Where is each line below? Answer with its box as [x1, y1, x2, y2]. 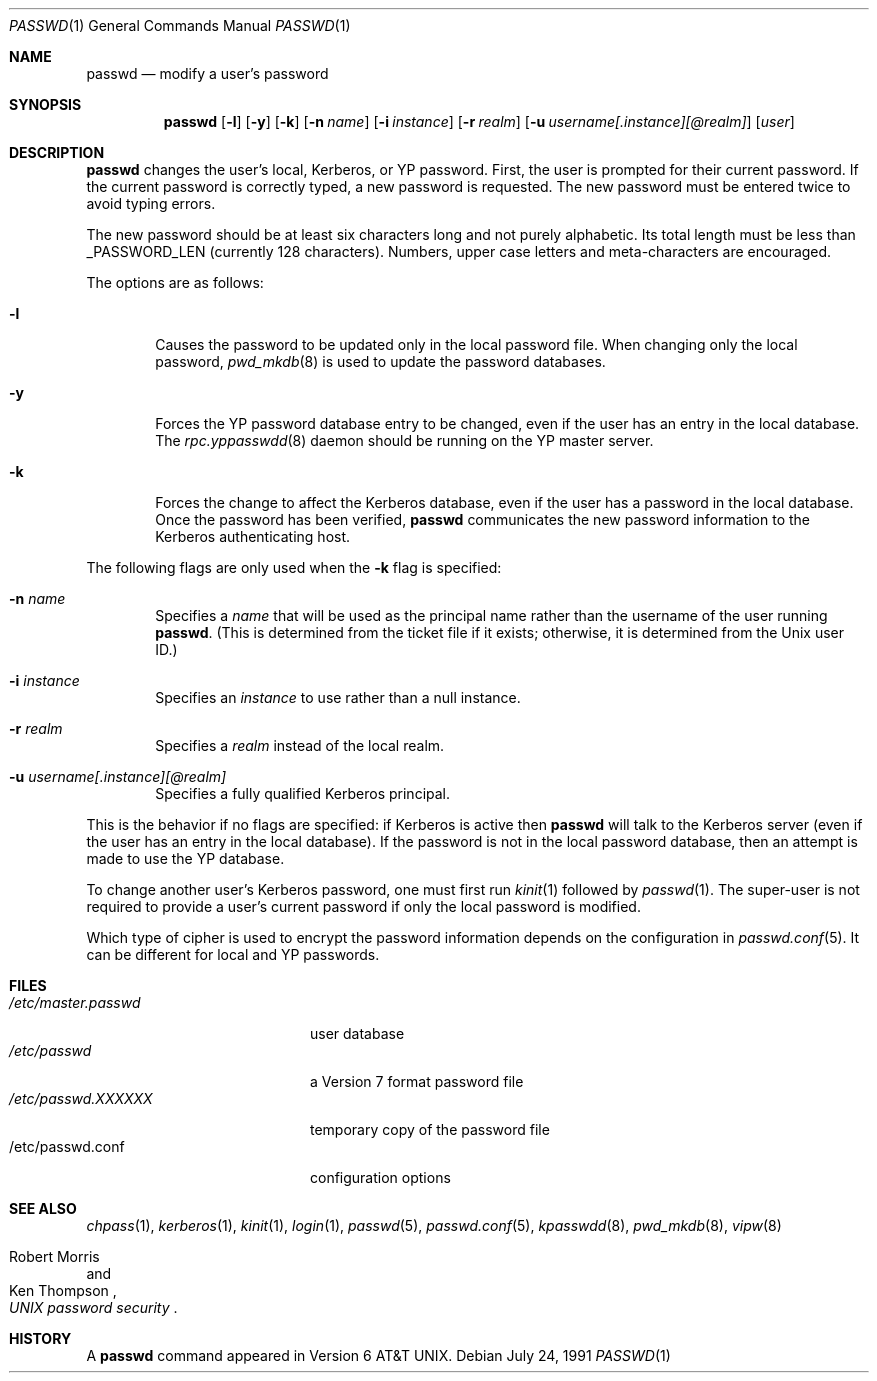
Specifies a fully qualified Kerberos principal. [155, 785, 451, 802]
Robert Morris [9, 1248, 100, 1265]
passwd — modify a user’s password [86, 65, 329, 82]
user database [310, 1025, 405, 1042]
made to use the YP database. [86, 850, 285, 867]
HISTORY [9, 1330, 72, 1347]
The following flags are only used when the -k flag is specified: [86, 559, 502, 576]
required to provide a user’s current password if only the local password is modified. [86, 898, 641, 915]
